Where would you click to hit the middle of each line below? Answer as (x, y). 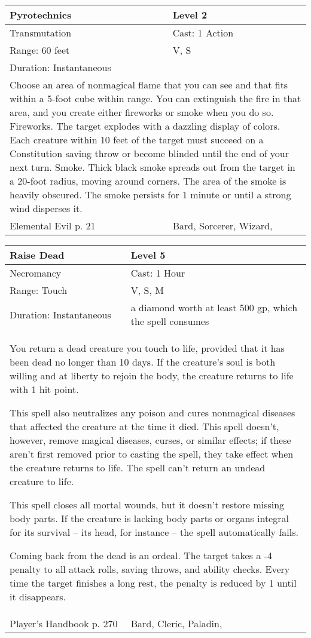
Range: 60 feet (40, 50)
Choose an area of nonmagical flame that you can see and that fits (149, 85)
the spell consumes (170, 321)
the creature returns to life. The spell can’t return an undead (138, 467)
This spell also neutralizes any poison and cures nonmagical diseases (153, 412)
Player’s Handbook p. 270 (64, 623)
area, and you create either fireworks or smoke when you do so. (142, 112)
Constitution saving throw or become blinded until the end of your (150, 153)
